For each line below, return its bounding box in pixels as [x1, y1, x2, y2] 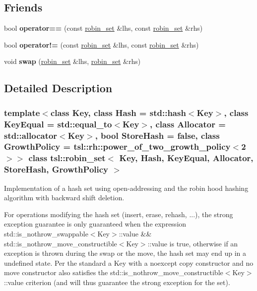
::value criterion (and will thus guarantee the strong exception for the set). [4, 277, 230, 287]
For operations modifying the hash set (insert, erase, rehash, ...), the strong [4, 209, 233, 219]
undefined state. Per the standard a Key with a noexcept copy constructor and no [4, 257, 254, 268]
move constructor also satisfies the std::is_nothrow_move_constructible [4, 267, 223, 278]
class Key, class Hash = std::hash [50, 106, 186, 118]
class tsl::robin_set [28, 152, 106, 164]
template [4, 106, 40, 118]
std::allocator [4, 129, 58, 141]
